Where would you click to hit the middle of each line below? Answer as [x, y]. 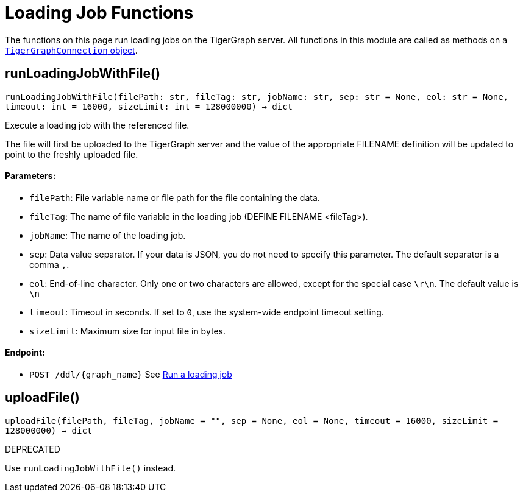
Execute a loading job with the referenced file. [97, 125]
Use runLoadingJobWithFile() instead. [90, 468]
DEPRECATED [33, 449]
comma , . [49, 264]
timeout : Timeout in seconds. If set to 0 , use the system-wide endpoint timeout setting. [207, 312]
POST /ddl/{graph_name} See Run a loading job [131, 375]
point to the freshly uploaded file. [72, 154]
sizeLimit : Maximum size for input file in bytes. [127, 331]
